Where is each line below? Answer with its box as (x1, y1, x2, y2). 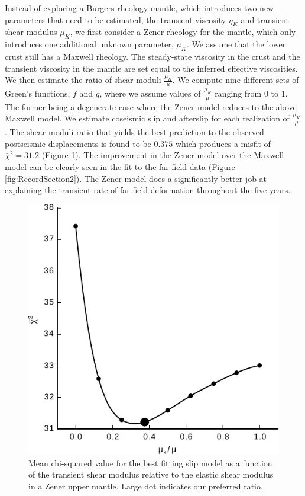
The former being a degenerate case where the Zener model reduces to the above (5, 100, 297, 113)
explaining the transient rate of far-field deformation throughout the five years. (5, 184, 291, 196)
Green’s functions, (5, 87, 70, 99)
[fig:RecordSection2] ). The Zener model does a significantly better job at (5, 172, 267, 184)
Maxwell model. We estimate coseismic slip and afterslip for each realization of (5, 112, 290, 124)
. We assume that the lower (186, 38, 286, 50)
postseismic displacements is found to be (5, 137, 151, 149)
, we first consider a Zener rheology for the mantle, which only (70, 25, 296, 38)
